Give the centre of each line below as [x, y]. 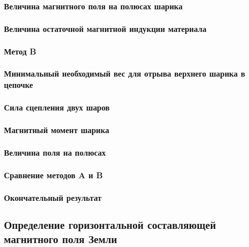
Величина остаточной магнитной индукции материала [105, 28]
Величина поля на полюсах [55, 152]
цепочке [19, 85]
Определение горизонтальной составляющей [110, 224]
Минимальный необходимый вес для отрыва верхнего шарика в [125, 73]
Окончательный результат [53, 197]
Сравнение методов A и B [53, 175]
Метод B [20, 51]
